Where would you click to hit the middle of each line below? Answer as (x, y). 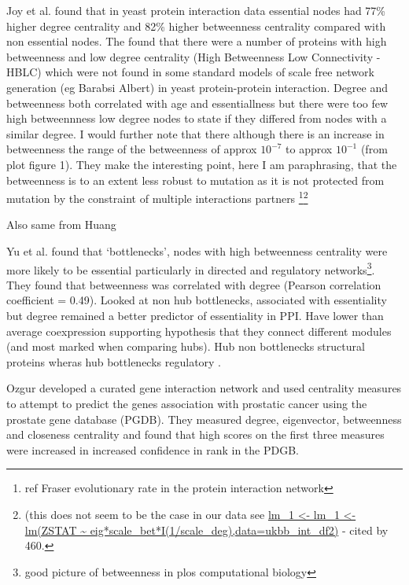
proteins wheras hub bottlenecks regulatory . (114, 361)
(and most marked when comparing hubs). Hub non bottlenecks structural (186, 346)
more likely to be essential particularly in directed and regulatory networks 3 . (191, 268)
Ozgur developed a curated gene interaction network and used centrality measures (204, 388)
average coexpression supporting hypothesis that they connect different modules (199, 331)
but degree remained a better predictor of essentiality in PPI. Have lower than (195, 315)
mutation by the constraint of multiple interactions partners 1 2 (157, 197)
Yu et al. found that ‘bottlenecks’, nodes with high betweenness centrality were (197, 250)
